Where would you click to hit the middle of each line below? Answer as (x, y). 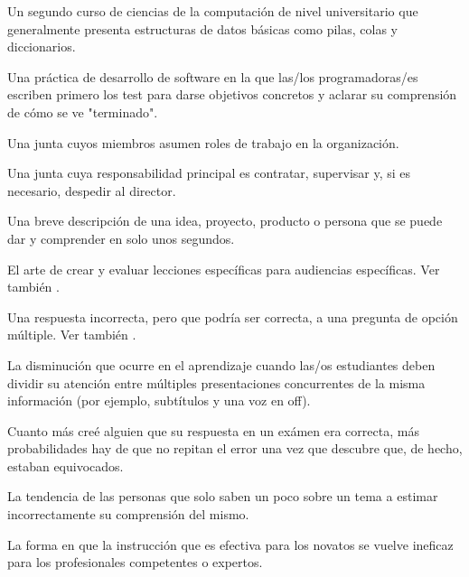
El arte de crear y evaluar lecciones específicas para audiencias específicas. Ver (224, 269)
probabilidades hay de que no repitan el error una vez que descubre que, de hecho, (235, 448)
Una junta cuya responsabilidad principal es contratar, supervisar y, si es (209, 173)
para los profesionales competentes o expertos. (135, 562)
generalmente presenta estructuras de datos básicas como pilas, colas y (202, 28)
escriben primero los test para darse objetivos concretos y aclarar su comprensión (232, 94)
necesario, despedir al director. (92, 190)
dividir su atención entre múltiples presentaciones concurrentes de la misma (216, 382)
